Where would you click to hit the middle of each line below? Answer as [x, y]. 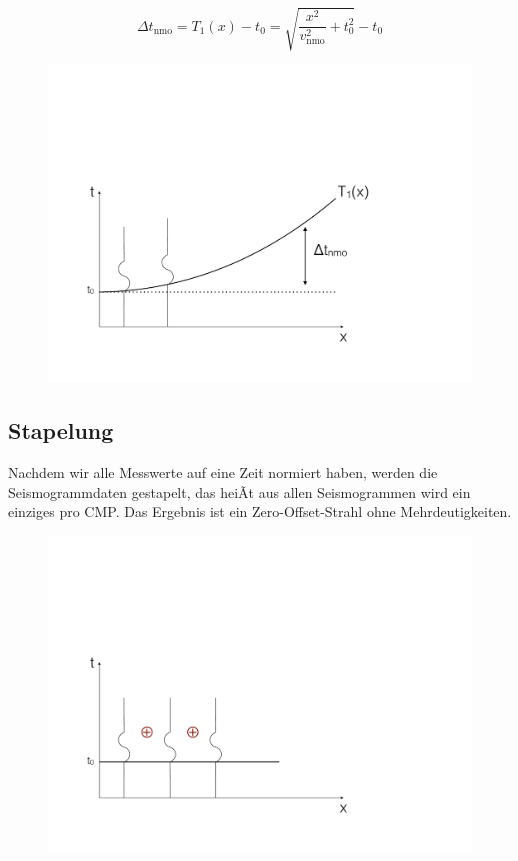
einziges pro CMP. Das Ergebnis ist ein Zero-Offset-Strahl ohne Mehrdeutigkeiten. [260, 511]
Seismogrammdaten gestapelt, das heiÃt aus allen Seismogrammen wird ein [239, 491]
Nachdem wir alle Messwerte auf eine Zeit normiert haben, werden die [223, 471]
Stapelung [61, 430]
